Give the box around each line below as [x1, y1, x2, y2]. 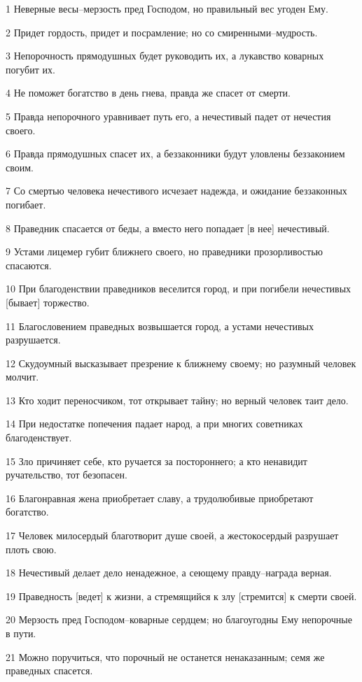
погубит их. [6, 62, 55, 76]
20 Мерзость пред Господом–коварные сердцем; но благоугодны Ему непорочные [6, 612, 352, 627]
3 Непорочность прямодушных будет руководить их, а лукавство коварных [6, 48, 324, 63]
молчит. [6, 369, 39, 384]
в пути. [6, 626, 36, 640]
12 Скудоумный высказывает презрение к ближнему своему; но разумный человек [6, 355, 356, 370]
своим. [6, 159, 34, 174]
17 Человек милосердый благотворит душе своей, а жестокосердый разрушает [6, 528, 339, 543]
